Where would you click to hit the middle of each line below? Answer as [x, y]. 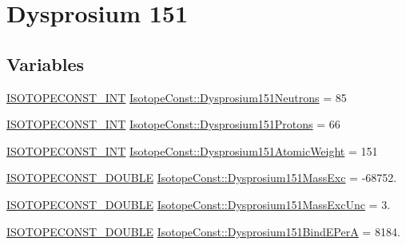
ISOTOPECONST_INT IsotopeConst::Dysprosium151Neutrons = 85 [177, 97]
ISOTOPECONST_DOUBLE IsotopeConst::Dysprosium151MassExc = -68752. [202, 178]
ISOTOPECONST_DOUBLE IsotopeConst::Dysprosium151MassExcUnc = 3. [199, 204]
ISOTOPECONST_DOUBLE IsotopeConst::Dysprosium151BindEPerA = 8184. [203, 231]
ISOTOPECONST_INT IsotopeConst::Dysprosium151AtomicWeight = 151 [192, 150]
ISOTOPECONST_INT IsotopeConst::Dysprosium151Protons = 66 [173, 124]
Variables [46, 63]
